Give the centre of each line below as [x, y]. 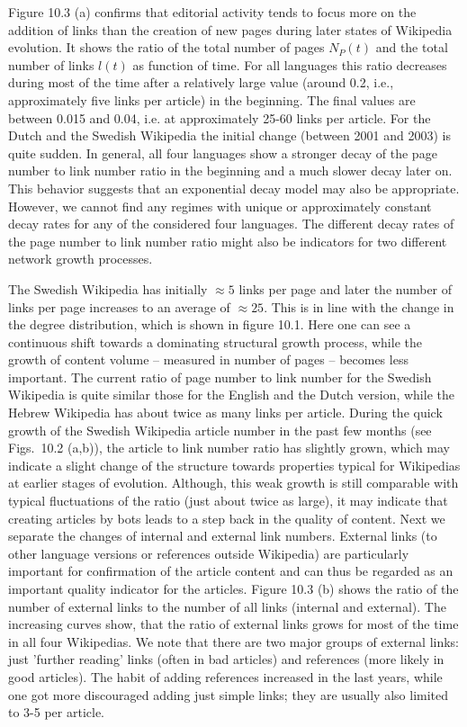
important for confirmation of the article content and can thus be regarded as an [231, 571]
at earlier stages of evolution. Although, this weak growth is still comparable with [233, 483]
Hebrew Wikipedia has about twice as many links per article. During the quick [225, 413]
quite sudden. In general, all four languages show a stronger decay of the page [223, 153]
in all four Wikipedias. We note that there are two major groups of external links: [234, 641]
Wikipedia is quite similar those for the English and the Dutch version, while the [231, 395]
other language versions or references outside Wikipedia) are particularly [209, 553]
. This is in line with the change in [359, 306]
